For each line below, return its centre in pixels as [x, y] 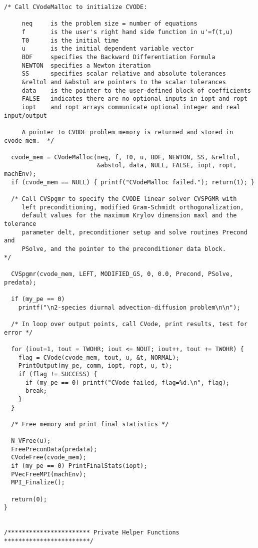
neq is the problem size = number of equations [109, 24]
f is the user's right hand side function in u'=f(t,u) [127, 32]
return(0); [29, 499]
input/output [25, 115]
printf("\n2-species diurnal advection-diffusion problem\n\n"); [129, 307]
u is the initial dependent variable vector [108, 49]
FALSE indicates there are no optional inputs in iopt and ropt [134, 99]
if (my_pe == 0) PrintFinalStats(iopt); [79, 466]
